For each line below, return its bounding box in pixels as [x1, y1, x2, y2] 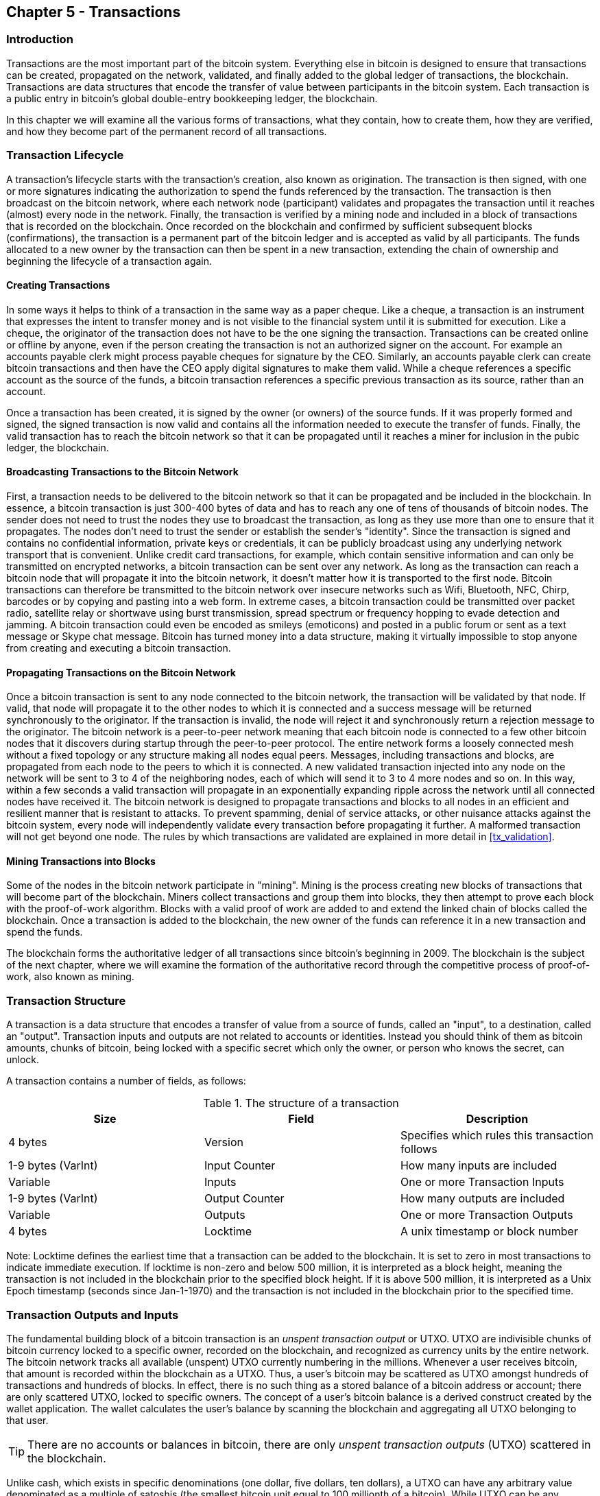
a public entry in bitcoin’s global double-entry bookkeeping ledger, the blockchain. [6, 92, 378, 104]
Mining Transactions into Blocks [6, 855, 156, 867]
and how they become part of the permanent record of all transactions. [6, 125, 327, 137]
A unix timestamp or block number [400, 1224, 578, 1239]
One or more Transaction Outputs [400, 1208, 573, 1222]
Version [204, 1135, 243, 1150]
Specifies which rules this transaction [400, 1128, 594, 1143]
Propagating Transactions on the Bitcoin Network [6, 666, 236, 678]
